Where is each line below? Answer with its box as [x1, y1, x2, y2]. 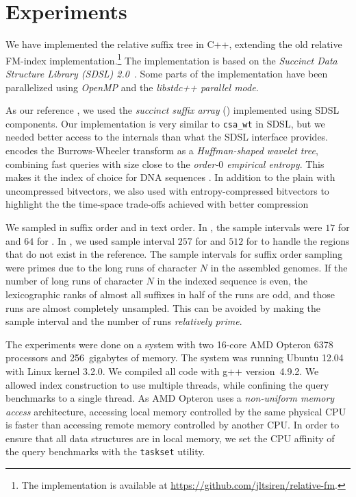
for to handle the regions [246, 233, 350, 247]
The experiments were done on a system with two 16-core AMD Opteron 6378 [5, 337, 333, 351]
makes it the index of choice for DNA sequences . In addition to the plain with [5, 170, 335, 184]
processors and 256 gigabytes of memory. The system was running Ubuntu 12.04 [5, 350, 344, 365]
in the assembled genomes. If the [210, 260, 348, 274]
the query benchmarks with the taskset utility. [5, 444, 205, 459]
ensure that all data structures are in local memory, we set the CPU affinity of [5, 431, 335, 445]
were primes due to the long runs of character [5, 260, 197, 274]
